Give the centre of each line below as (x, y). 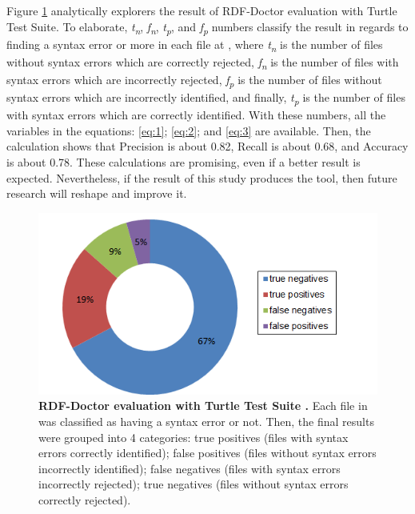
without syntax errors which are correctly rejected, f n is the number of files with (203, 62)
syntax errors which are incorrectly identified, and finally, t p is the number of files (206, 98)
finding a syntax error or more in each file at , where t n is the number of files (195, 45)
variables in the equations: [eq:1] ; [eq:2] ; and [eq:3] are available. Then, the (189, 130)
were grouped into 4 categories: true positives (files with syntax (194, 437)
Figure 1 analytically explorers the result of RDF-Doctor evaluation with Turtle (202, 10)
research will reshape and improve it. (97, 193)
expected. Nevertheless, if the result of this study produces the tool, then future (202, 177)
